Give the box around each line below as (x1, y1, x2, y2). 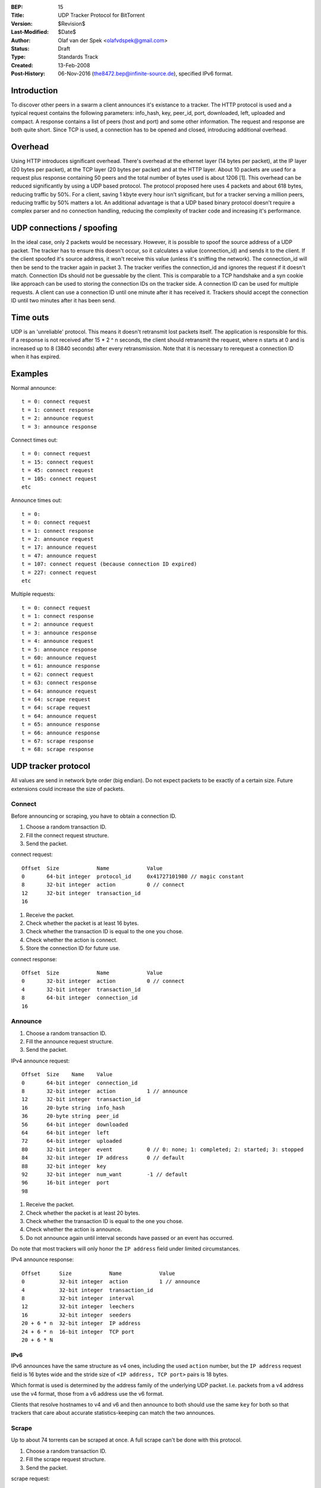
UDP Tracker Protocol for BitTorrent (58, 12, 145, 19)
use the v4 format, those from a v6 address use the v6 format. (11, 1390, 164, 1397)
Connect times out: (11, 436, 58, 443)
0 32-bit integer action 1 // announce (21, 1278, 200, 1285)
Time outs (11, 312, 49, 323)
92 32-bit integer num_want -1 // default (21, 1171, 188, 1178)
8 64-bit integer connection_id (21, 995, 138, 1001)
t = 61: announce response (21, 662, 100, 670)
